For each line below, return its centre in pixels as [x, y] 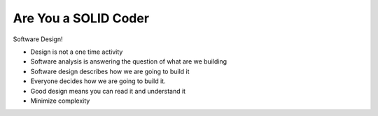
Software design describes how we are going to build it [110, 71]
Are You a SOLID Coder [81, 18]
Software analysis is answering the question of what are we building [129, 61]
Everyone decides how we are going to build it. [98, 81]
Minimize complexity [60, 101]
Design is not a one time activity [77, 52]
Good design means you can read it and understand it [108, 91]
